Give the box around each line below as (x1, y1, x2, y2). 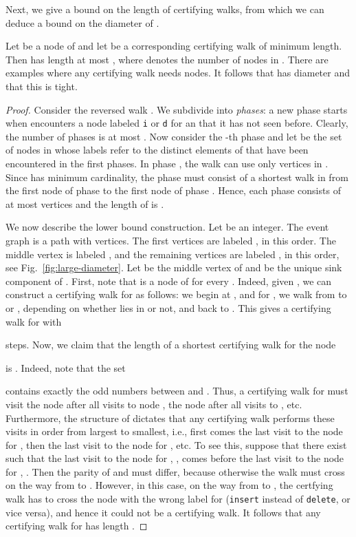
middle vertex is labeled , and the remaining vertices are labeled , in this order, (5, 246, 340, 261)
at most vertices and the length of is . (5, 196, 164, 211)
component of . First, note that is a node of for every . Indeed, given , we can (5, 273, 332, 288)
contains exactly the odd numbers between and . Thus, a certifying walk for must (5, 383, 348, 398)
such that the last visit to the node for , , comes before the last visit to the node (5, 451, 344, 465)
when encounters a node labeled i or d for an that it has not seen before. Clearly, (5, 116, 348, 130)
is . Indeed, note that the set (5, 360, 126, 375)
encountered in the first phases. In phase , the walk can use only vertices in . (5, 156, 329, 170)
